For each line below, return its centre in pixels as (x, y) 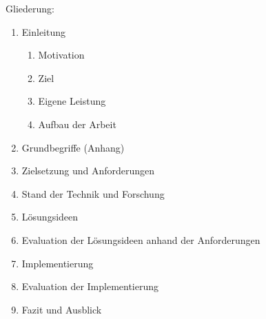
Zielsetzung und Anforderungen (88, 171)
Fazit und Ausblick (62, 309)
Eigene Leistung (72, 101)
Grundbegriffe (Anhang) (73, 147)
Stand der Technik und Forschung (93, 193)
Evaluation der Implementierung (90, 286)
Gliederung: (30, 8)
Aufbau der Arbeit (77, 124)
